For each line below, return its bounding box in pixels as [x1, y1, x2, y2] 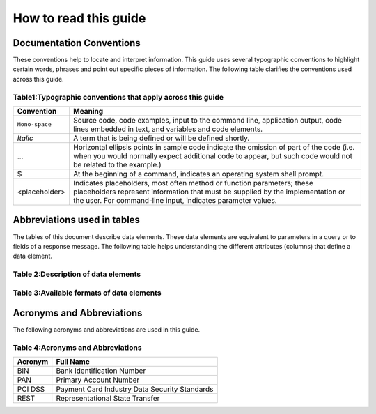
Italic [17, 133, 34, 143]
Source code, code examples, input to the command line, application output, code [73, 115, 343, 125]
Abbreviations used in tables [13, 214, 141, 226]
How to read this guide [13, 10, 146, 26]
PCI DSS [17, 384, 45, 394]
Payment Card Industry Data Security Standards [56, 384, 214, 394]
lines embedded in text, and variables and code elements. [73, 124, 263, 134]
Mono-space [17, 121, 52, 128]
